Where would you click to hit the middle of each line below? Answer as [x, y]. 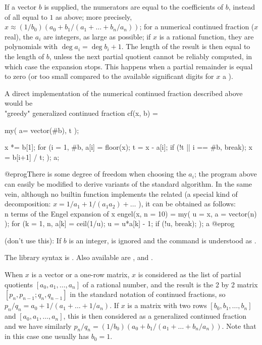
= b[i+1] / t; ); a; [32, 157]
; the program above [225, 174]
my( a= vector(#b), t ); [42, 130]
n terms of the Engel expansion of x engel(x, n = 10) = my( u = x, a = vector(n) [131, 213]
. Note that [239, 326]
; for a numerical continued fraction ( [197, 27]
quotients [19, 284]
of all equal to [26, 16]
